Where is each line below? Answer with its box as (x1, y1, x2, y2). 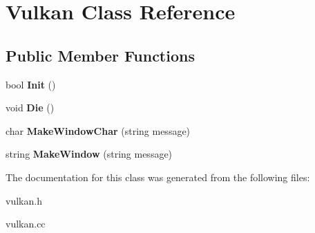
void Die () (6, 100, 55, 115)
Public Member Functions (6, 44, 195, 66)
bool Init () (6, 77, 56, 91)
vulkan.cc (6, 216, 46, 231)
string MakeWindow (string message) (6, 147, 173, 161)
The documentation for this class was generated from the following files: (6, 169, 310, 184)
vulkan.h (6, 193, 42, 207)
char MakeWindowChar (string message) (6, 123, 191, 138)
